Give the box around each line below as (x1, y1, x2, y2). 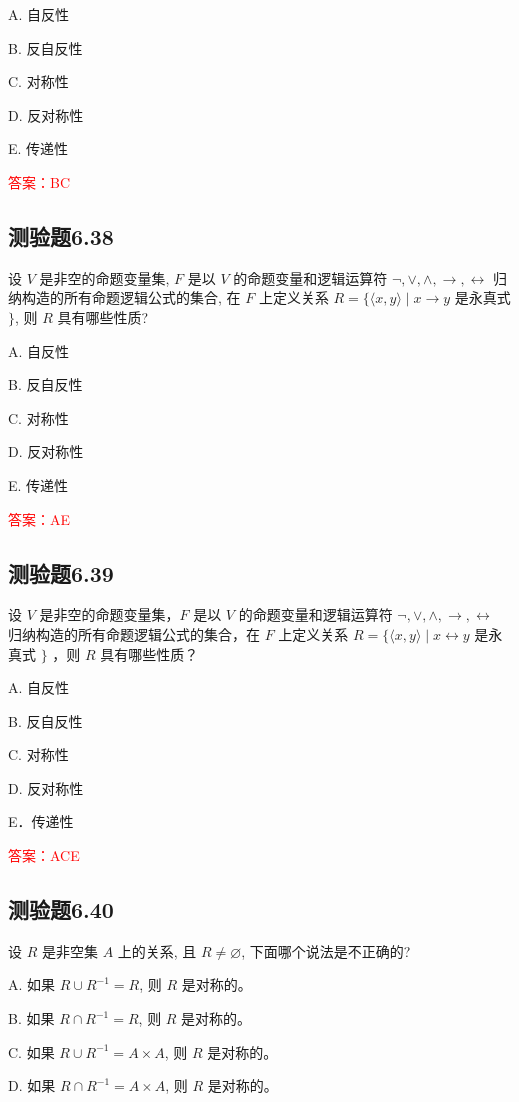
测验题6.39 (8, 557, 114, 588)
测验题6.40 (8, 894, 114, 925)
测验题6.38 (8, 220, 114, 251)
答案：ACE (8, 845, 80, 866)
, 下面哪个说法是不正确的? (241, 940, 411, 961)
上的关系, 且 (117, 940, 197, 961)
